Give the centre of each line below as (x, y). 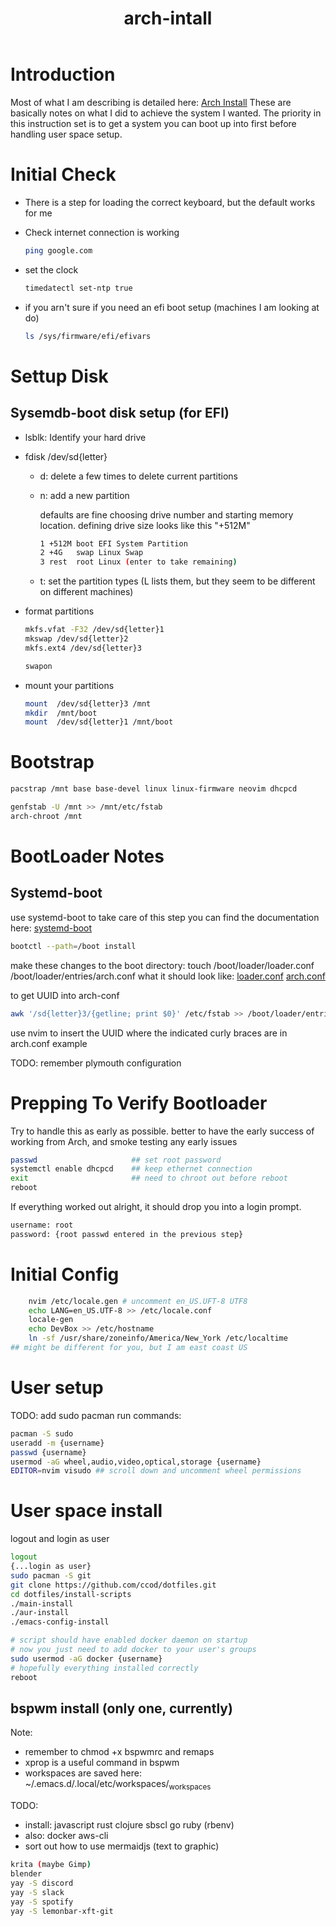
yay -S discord (42, 1883)
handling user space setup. (66, 134)
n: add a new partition (84, 495)
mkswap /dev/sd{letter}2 (76, 639)
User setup (57, 1388)
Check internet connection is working (102, 232)
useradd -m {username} (57, 1443)
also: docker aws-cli (66, 1836)
